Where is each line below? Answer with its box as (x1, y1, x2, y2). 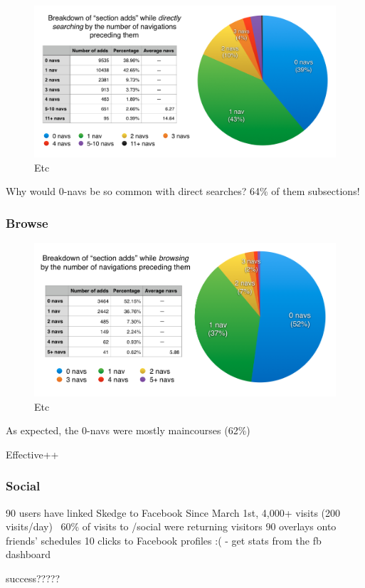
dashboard (6, 547, 51, 562)
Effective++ (6, 446, 59, 461)
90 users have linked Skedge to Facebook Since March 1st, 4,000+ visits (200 (6, 505, 341, 520)
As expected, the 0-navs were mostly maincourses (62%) (6, 423, 250, 438)
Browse (6, 214, 48, 231)
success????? (6, 570, 60, 585)
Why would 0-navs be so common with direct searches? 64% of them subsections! (6, 184, 360, 199)
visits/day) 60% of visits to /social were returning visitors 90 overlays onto (6, 519, 337, 534)
